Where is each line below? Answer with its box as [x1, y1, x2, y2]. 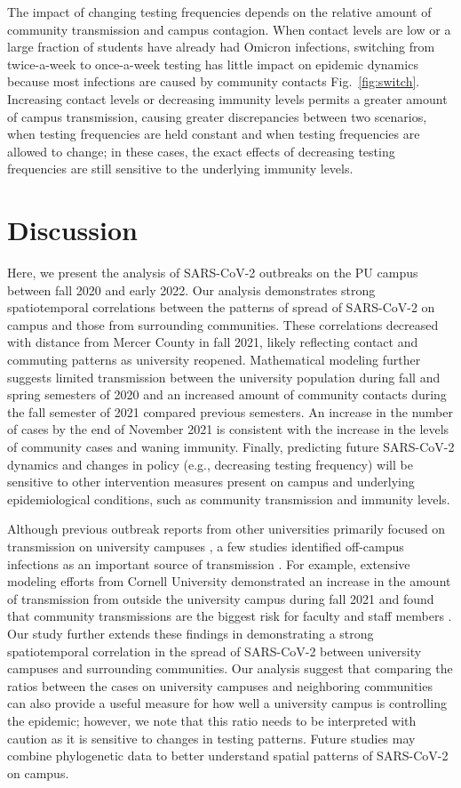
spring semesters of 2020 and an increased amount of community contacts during [7, 385, 447, 404]
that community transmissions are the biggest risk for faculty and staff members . [7, 607, 452, 625]
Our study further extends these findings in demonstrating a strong [7, 623, 374, 642]
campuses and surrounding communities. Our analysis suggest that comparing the [7, 659, 453, 678]
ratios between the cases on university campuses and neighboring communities [7, 676, 433, 695]
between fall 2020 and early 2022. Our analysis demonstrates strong [7, 280, 376, 299]
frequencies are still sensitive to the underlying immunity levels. [7, 159, 354, 178]
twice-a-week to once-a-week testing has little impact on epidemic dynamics [7, 54, 418, 73]
